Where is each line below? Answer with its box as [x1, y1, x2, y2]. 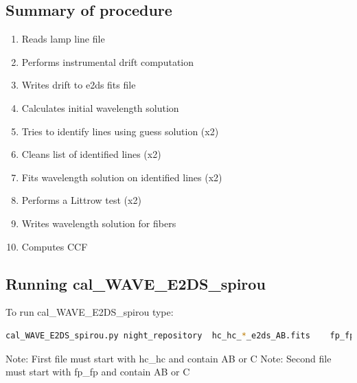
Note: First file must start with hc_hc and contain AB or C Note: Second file [5, 351, 332, 365]
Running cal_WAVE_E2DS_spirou [5, 272, 266, 294]
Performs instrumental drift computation [21, 54, 194, 69]
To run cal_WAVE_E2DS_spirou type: [5, 305, 174, 319]
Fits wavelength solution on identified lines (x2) [21, 170, 222, 184]
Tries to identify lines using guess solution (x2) [21, 124, 219, 138]
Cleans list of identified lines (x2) [21, 147, 161, 161]
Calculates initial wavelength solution [21, 100, 179, 115]
